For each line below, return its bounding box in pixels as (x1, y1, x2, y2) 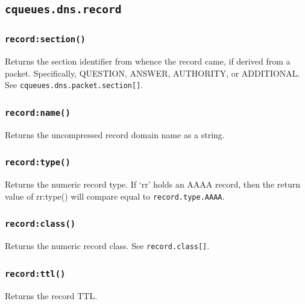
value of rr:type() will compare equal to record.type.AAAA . (5, 189, 225, 202)
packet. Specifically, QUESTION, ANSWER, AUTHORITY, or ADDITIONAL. (5, 66, 300, 79)
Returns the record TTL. (5, 289, 98, 302)
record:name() (5, 107, 71, 118)
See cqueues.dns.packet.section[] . (5, 78, 143, 91)
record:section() (5, 34, 86, 45)
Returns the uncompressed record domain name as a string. (5, 128, 225, 141)
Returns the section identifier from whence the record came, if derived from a (5, 55, 291, 68)
